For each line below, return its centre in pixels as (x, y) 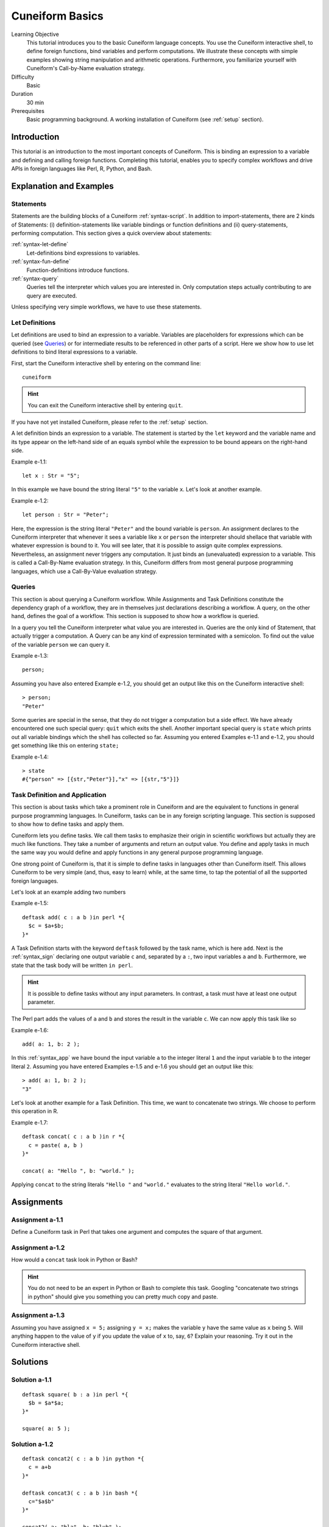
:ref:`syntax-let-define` (40, 244)
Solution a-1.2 (32, 1444)
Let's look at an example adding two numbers (69, 892)
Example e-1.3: (30, 656)
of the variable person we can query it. (61, 644)
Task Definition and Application (59, 795)
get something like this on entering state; (65, 746)
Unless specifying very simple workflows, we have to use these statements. (107, 307)
